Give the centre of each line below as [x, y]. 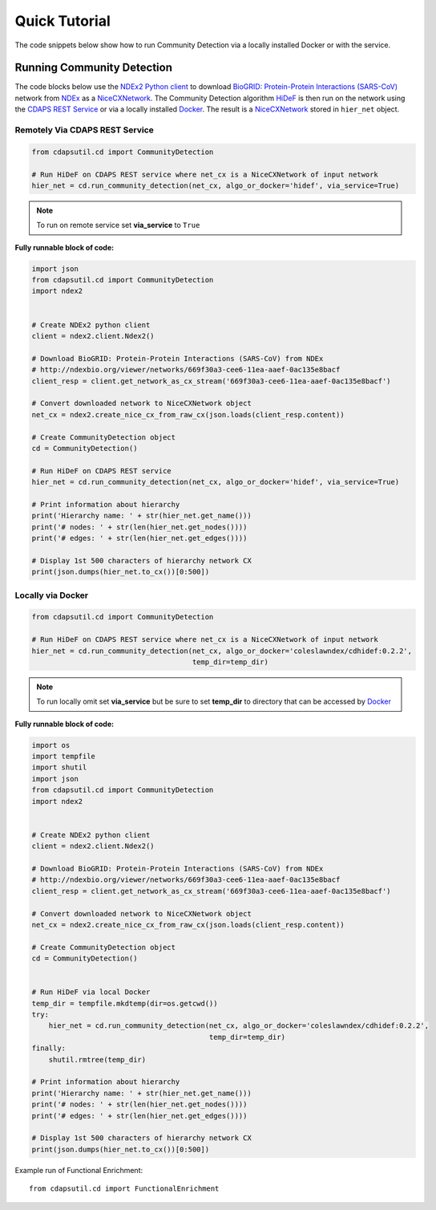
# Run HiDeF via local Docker [91, 992]
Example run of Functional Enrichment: [79, 1170]
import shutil [59, 767]
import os [51, 745]
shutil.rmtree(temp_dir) [97, 1060]
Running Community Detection [93, 68]
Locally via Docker [51, 595]
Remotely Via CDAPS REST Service [84, 130]
